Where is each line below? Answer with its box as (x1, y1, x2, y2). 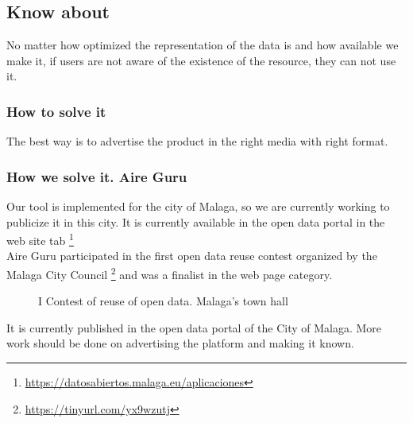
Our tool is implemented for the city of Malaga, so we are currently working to (6, 198, 390, 215)
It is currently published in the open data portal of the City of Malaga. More (6, 319, 382, 336)
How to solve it (6, 101, 106, 121)
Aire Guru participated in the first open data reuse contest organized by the (6, 247, 377, 264)
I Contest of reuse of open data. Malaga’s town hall (38, 293, 288, 309)
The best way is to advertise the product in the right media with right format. (6, 133, 388, 149)
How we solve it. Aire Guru (6, 166, 187, 186)
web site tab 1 (6, 230, 74, 248)
